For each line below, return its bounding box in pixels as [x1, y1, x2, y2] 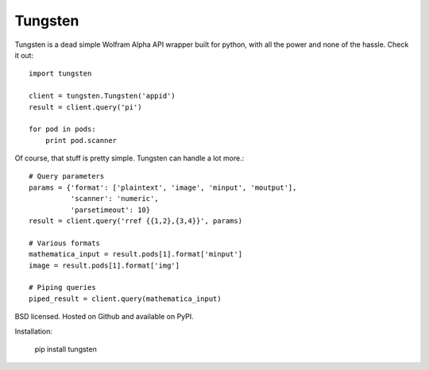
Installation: [14, 326, 53, 336]
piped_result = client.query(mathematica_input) [29, 294, 222, 303]
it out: [14, 50, 34, 60]
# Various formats [29, 238, 101, 248]
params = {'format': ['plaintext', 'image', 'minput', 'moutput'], [29, 183, 297, 192]
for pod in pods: [29, 125, 96, 134]
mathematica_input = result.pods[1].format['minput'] [29, 250, 242, 259]
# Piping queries [29, 283, 96, 292]
